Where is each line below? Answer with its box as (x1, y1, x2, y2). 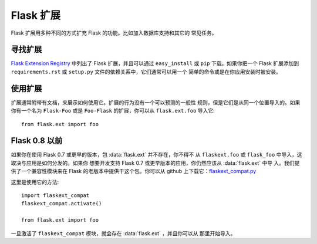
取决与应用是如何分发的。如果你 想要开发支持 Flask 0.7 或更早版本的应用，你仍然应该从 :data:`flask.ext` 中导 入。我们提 (11, 159, 300, 167)
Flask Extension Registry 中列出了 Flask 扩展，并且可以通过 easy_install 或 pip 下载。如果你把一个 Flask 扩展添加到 (11, 60, 299, 67)
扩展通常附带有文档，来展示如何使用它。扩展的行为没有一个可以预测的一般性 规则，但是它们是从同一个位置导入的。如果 (11, 99, 301, 106)
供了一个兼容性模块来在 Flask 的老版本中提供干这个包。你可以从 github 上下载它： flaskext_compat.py (11, 168, 257, 175)
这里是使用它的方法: (11, 178, 59, 185)
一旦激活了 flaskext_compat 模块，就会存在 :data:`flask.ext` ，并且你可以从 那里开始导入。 (11, 229, 236, 237)
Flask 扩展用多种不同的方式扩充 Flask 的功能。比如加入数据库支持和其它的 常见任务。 (11, 29, 217, 36)
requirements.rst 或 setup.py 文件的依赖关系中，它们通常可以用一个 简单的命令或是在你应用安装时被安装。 (11, 68, 282, 75)
